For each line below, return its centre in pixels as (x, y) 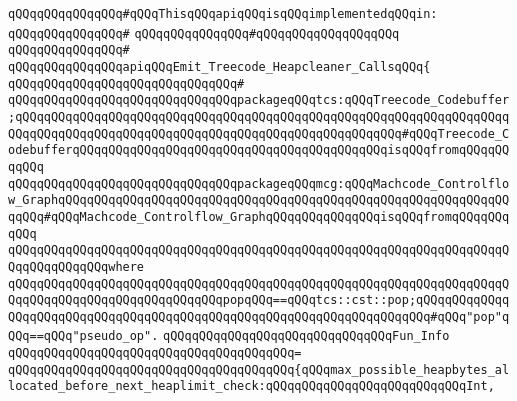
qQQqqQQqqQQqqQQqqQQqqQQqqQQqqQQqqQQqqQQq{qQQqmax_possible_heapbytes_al (259, 369)
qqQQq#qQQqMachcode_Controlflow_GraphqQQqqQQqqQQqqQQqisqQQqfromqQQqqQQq (259, 216)
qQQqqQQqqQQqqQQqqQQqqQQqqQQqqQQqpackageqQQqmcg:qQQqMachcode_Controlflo (259, 183)
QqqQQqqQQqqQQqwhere (76, 266)
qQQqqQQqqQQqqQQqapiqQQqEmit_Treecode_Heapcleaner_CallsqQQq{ (219, 66)
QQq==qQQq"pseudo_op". (83, 336)
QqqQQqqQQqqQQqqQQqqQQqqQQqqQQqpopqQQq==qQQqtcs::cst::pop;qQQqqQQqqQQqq (259, 300)
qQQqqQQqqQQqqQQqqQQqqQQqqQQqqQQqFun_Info (306, 336)
